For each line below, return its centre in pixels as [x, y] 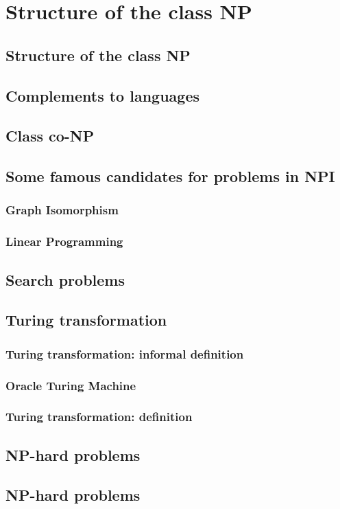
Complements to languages [102, 95]
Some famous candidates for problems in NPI [170, 176]
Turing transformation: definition [99, 417]
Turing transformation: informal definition [125, 353]
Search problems [65, 279]
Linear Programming [64, 241]
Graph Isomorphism [62, 210]
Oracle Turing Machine [71, 385]
